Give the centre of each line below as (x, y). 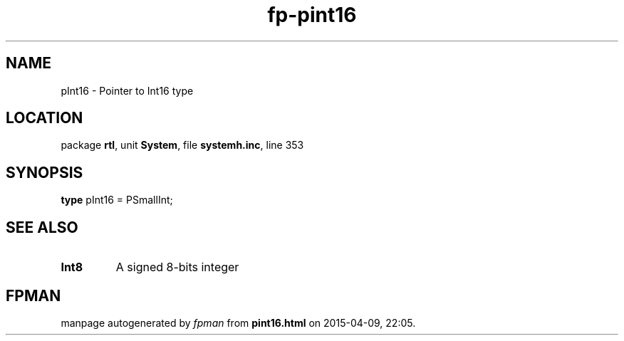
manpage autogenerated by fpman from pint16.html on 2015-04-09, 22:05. (238, 322)
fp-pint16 (312, 15)
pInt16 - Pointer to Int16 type (127, 90)
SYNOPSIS (45, 172)
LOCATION (45, 118)
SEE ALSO (42, 227)
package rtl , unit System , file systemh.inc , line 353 (182, 145)
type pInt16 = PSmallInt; (117, 200)
